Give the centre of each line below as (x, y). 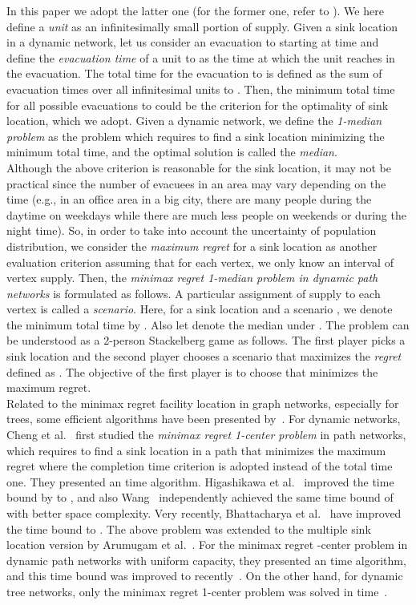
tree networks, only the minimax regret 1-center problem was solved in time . (197, 591)
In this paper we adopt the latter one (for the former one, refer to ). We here (195, 10)
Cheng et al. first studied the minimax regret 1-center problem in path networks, (206, 435)
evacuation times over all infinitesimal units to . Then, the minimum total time (201, 89)
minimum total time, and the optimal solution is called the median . (172, 152)
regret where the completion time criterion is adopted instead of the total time (200, 466)
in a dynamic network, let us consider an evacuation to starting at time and (193, 42)
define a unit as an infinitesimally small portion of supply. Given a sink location (202, 26)
